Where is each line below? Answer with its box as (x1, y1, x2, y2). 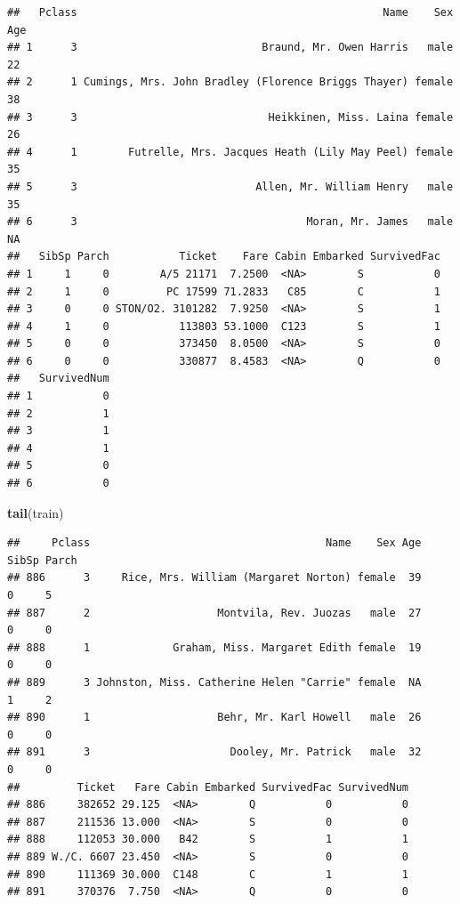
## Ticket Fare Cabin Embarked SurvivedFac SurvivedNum (7, 780, 409, 794)
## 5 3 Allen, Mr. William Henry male (7, 180, 454, 193)
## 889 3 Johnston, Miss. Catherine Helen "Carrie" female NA (7, 675, 422, 689)
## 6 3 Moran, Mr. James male (7, 215, 454, 229)
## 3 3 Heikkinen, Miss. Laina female (7, 110, 454, 124)
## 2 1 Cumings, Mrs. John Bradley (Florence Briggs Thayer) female (7, 76, 454, 89)
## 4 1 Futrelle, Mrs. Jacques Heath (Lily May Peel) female (7, 145, 454, 158)
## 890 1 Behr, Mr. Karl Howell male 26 (7, 711, 422, 724)
